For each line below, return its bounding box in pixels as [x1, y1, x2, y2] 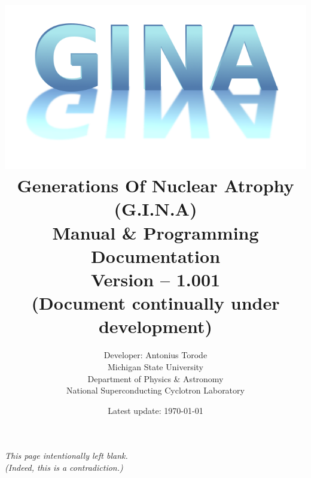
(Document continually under [31, 291, 280, 315]
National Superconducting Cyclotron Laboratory [66, 384, 245, 397]
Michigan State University [108, 360, 203, 373]
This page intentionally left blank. [5, 449, 128, 462]
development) [98, 314, 213, 338]
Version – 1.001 [90, 267, 221, 291]
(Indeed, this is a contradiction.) [5, 461, 123, 473]
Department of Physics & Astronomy [87, 372, 224, 385]
